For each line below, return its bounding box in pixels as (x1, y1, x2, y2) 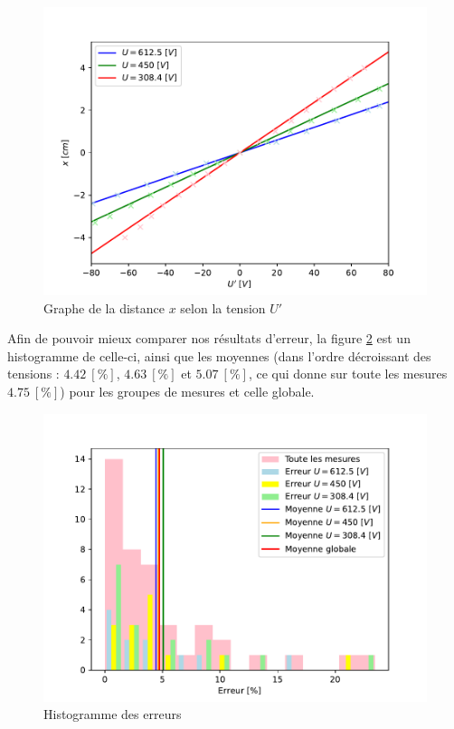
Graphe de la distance (43, 298, 165, 317)
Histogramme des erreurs (43, 705, 182, 724)
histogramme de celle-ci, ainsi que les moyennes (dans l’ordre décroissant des (7, 346, 431, 365)
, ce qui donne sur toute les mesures (248, 364, 448, 383)
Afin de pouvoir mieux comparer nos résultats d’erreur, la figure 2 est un (7, 329, 411, 348)
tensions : (7, 364, 60, 383)
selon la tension (180, 298, 266, 317)
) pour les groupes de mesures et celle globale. (60, 381, 315, 400)
